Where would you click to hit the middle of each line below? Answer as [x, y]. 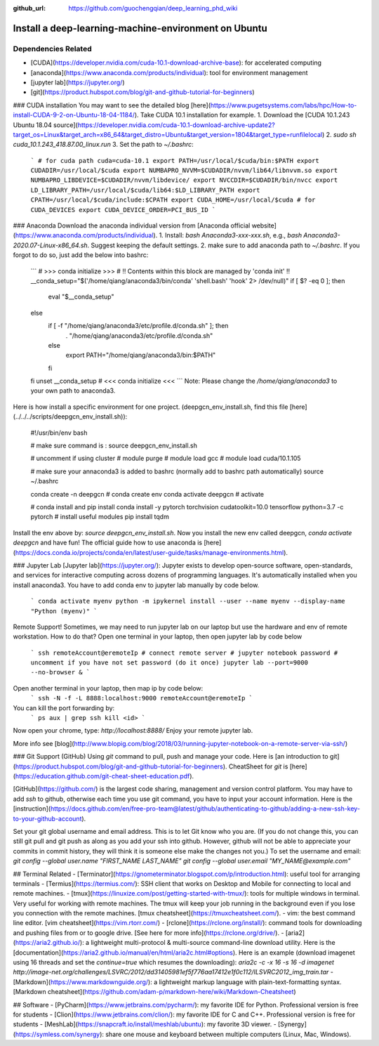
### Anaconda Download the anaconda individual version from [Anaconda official [132, 225]
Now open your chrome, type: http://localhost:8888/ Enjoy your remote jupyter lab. [133, 731]
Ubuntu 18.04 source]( [46, 125]
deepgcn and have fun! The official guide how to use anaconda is [108, 543]
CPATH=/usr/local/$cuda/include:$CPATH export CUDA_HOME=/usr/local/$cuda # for [173, 200]
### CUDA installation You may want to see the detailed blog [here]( [112, 105]
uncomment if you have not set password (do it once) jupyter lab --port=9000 [169, 663]
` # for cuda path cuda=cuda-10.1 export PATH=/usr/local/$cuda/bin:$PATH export [175, 161]
